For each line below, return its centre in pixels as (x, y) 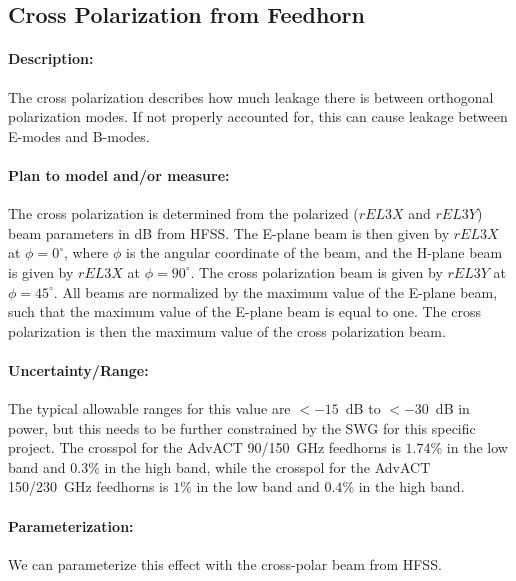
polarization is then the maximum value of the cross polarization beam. (227, 330)
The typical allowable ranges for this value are (149, 408)
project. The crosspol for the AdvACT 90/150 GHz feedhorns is (204, 447)
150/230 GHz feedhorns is (88, 486)
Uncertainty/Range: (78, 369)
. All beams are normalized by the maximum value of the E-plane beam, (275, 291)
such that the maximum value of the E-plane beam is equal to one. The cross (244, 311)
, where (86, 252)
